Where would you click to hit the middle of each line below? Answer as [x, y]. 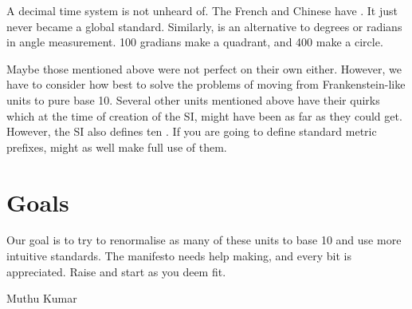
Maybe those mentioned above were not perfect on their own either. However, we [204, 68]
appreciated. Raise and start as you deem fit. [116, 271]
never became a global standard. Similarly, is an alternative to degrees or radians [204, 26]
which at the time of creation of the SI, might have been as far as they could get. [204, 115]
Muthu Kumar [42, 298]
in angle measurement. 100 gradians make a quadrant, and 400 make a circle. [195, 42]
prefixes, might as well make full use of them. [117, 147]
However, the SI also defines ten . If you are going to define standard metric [192, 131]
